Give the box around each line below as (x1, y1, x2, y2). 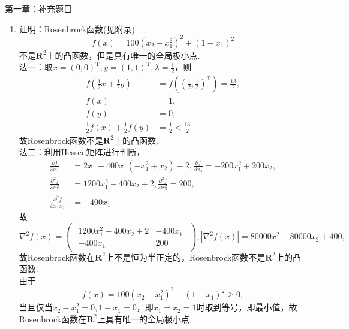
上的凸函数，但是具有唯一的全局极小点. (46, 49, 200, 61)
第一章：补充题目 (5, 2, 72, 14)
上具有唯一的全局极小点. (97, 312, 192, 325)
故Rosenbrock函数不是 (19, 134, 104, 146)
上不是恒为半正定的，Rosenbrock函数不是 (105, 250, 266, 263)
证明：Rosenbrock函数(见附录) (19, 22, 135, 35)
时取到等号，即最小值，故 (196, 301, 297, 313)
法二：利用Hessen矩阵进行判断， (19, 146, 145, 158)
